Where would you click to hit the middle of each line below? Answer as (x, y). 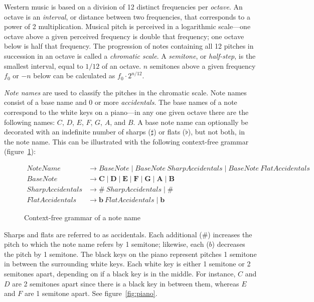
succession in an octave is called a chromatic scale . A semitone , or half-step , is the (130, 55)
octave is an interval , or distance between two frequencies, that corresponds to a (127, 16)
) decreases (228, 244)
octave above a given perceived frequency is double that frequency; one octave (124, 36)
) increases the (230, 234)
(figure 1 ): (20, 151)
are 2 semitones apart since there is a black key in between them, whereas (126, 283)
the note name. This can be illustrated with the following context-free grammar (126, 141)
